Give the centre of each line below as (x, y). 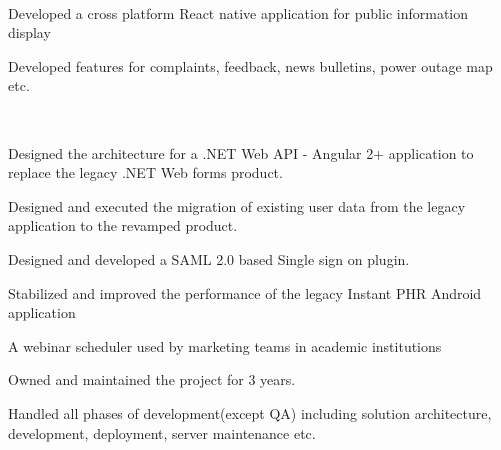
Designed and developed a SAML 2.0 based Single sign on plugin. (209, 258)
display (29, 32)
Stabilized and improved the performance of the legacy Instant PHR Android (245, 292)
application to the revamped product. (123, 225)
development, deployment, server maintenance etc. (162, 432)
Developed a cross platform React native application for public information (238, 12)
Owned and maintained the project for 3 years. (152, 379)
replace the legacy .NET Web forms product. (145, 172)
